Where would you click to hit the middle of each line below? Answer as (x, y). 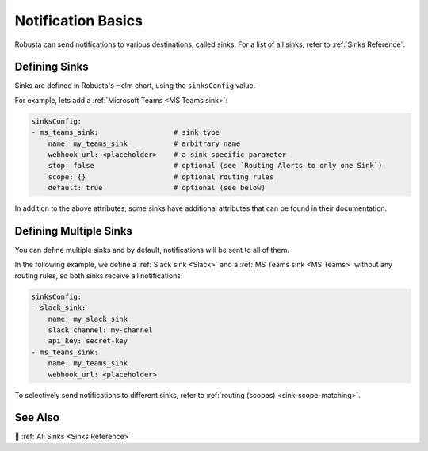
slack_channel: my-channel (101, 330)
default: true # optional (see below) (157, 188)
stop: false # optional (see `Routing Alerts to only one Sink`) (215, 166)
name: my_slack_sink (88, 319)
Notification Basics (78, 21)
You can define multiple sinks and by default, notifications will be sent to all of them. (152, 250)
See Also (37, 417)
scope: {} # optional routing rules (161, 177)
